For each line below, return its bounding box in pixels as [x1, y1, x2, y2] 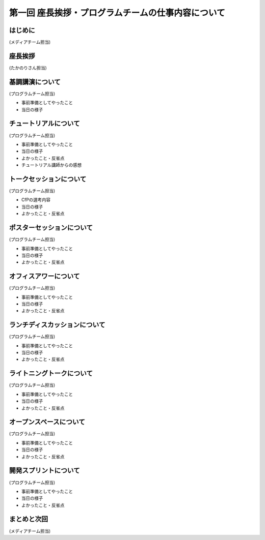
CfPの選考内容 [21, 197, 51, 203]
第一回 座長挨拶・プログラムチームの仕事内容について [9, 7, 226, 18]
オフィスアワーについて [9, 272, 80, 280]
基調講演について [9, 78, 61, 86]
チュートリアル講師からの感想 [21, 162, 82, 168]
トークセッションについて [9, 175, 87, 183]
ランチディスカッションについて [9, 321, 106, 329]
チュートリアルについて [9, 120, 80, 128]
